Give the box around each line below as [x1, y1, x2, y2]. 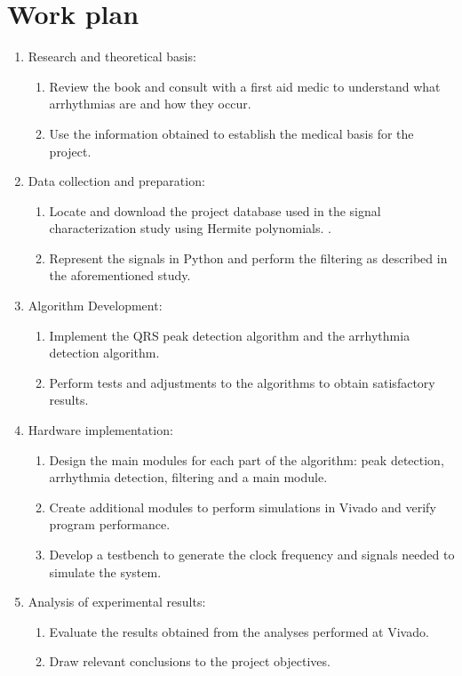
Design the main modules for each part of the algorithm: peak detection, [49, 450, 444, 469]
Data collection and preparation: [28, 172, 205, 190]
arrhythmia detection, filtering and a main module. [49, 468, 328, 487]
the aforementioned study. [49, 266, 191, 285]
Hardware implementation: [28, 421, 173, 439]
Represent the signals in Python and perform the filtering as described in [49, 248, 448, 267]
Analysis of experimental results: [28, 592, 206, 611]
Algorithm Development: [28, 296, 163, 315]
